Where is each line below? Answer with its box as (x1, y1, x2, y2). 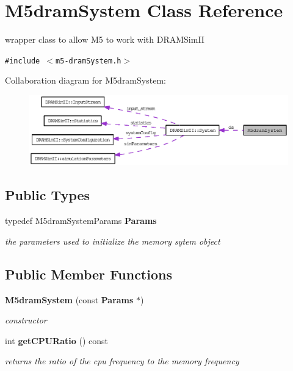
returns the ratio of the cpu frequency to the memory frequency (5, 355, 239, 367)
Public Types (5, 185, 90, 204)
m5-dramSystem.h (56, 56, 121, 65)
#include (5, 56, 40, 65)
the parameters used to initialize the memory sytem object (5, 234, 220, 247)
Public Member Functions (5, 264, 172, 283)
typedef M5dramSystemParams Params (5, 214, 157, 227)
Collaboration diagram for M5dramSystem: (5, 74, 166, 87)
